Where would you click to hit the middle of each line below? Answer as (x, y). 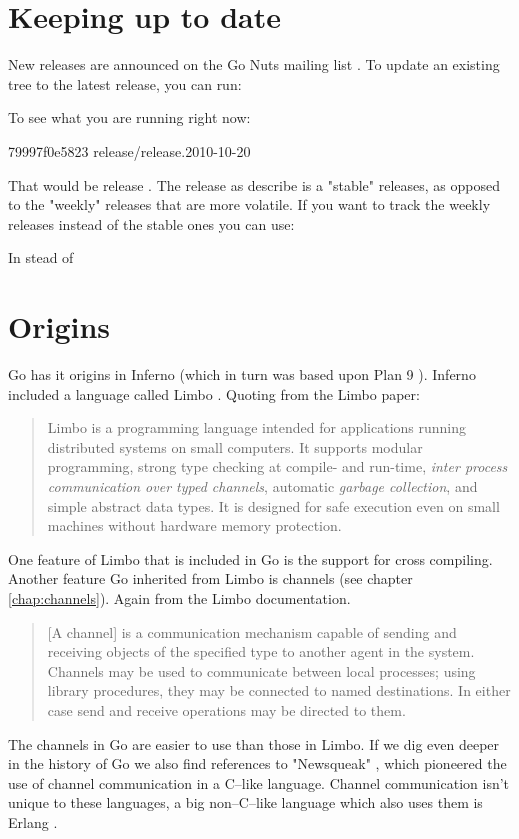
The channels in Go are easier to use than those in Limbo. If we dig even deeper (254, 743)
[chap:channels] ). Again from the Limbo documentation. (179, 597)
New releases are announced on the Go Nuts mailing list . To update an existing (254, 64)
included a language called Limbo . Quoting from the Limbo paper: (214, 393)
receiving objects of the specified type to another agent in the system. (261, 651)
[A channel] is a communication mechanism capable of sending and (252, 631)
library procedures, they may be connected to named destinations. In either (279, 690)
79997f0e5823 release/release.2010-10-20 (129, 150)
